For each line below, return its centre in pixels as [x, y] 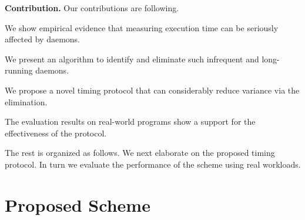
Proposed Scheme [78, 204]
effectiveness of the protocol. [56, 133]
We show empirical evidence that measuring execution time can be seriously [142, 27]
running [19, 70]
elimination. [26, 101]
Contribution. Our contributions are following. [92, 8]
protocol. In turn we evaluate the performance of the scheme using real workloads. [153, 164]
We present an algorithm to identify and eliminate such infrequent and [132, 59]
